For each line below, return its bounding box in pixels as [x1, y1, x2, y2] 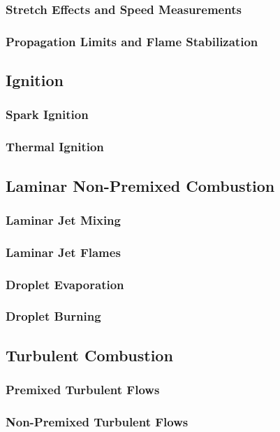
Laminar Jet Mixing [6, 211, 121, 228]
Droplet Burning [6, 307, 101, 325]
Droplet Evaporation [6, 275, 124, 293]
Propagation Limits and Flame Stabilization [6, 32, 258, 50]
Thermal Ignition [6, 138, 104, 155]
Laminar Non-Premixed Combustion [6, 174, 275, 196]
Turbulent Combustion [6, 344, 173, 365]
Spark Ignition [6, 106, 89, 123]
